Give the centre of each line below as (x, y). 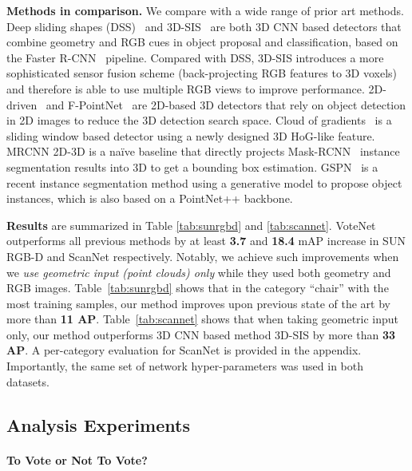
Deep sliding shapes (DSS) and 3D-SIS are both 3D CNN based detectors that (204, 26)
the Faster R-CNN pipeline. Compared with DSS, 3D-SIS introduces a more (195, 57)
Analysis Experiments (98, 424)
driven (22, 104)
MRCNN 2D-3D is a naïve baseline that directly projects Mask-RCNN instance (203, 151)
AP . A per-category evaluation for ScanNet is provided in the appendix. (184, 350)
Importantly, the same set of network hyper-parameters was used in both (185, 366)
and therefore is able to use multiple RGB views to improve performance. (186, 88)
